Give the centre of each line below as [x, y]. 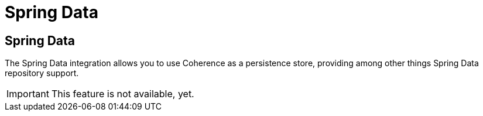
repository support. [42, 73]
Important [28, 94]
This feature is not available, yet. [123, 94]
